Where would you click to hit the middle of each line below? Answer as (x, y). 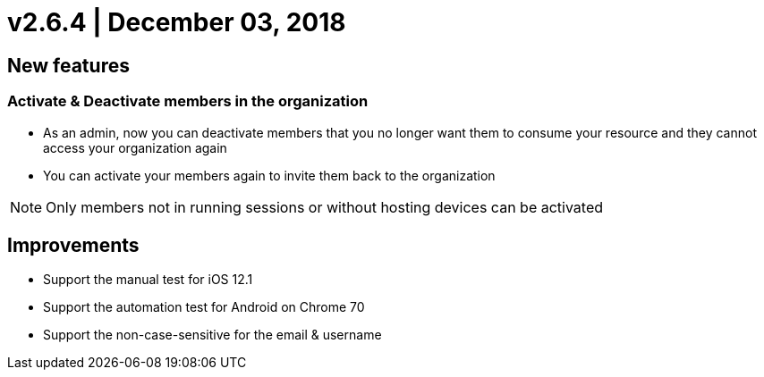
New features (68, 65)
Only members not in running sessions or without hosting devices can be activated (325, 207)
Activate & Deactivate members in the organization (188, 101)
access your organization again (135, 147)
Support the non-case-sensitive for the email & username (212, 335)
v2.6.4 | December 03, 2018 (177, 22)
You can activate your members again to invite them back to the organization (269, 175)
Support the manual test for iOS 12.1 (148, 280)
